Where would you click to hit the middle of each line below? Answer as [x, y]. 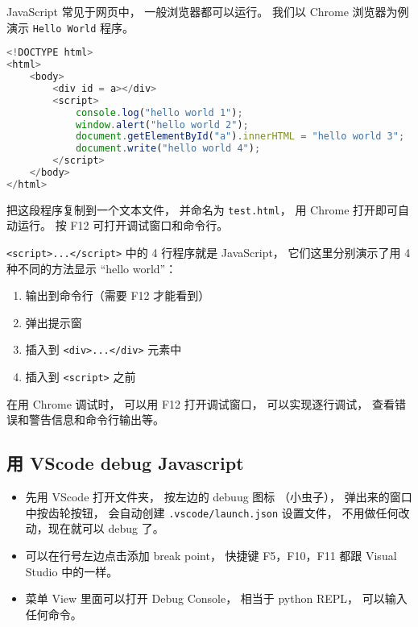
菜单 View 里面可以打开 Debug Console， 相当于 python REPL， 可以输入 [216, 598]
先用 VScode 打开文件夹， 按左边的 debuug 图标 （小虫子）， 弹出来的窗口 [219, 497]
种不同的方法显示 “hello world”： [92, 268]
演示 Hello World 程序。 [70, 27]
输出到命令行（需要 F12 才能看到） [118, 295]
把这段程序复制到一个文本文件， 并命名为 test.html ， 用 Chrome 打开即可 [203, 209]
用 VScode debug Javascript [125, 463]
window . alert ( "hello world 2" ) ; [162, 125]
